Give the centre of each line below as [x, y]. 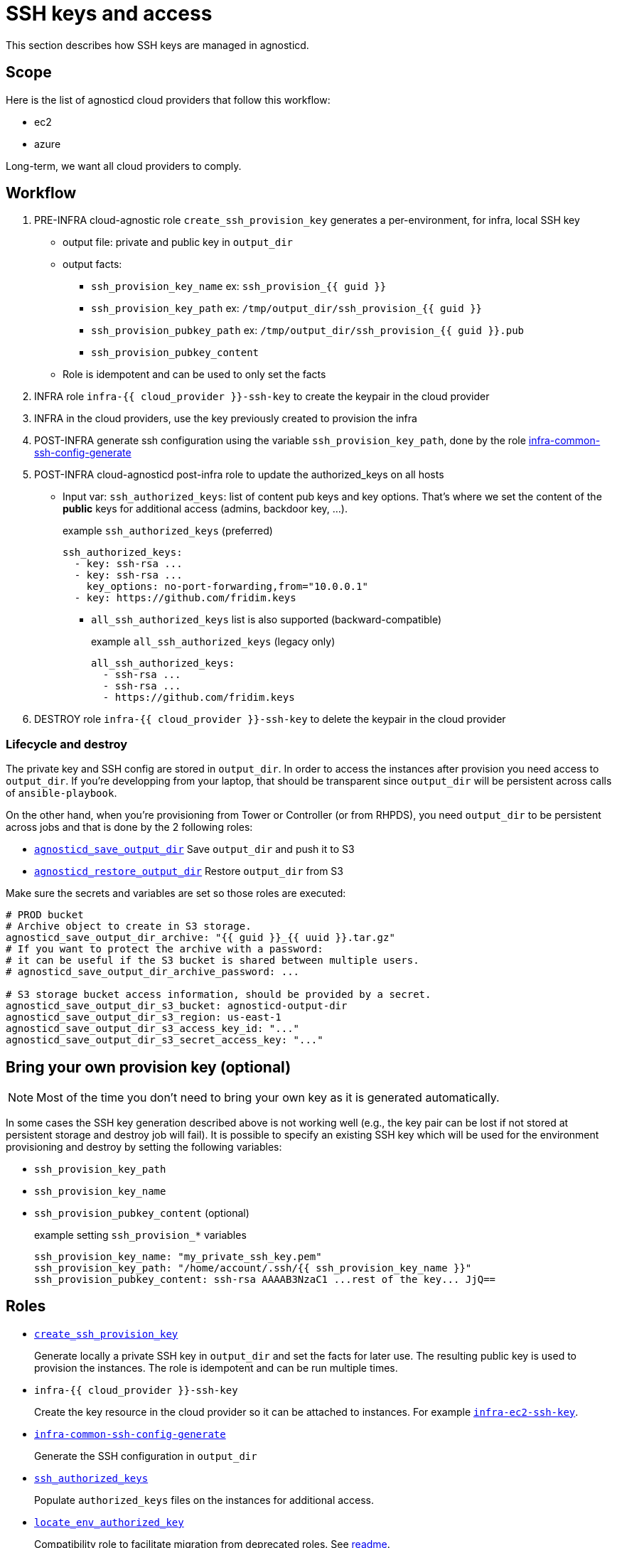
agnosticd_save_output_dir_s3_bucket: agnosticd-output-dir [177, 1006]
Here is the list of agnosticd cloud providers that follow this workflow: [168, 100]
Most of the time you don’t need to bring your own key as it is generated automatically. [268, 1098]
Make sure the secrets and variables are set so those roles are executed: [176, 893]
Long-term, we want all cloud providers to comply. [124, 166]
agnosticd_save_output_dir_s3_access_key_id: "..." [153, 1029]
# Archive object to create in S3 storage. [129, 926]
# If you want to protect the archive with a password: [165, 949]
